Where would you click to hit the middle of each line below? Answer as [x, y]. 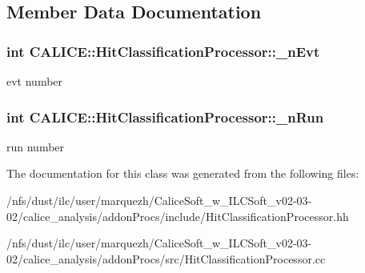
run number [36, 146]
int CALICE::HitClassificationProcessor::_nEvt [163, 51]
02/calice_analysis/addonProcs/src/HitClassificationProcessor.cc [166, 258]
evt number [35, 81]
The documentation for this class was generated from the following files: [183, 173]
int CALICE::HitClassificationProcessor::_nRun [165, 116]
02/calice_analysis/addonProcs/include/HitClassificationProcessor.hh [178, 216]
